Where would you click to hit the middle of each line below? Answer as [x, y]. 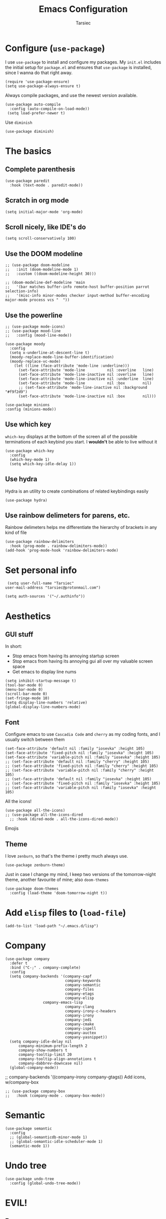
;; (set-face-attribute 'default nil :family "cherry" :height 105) [77, 762]
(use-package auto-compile [33, 104]
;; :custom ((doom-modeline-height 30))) [51, 274]
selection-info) [22, 291]
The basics [28, 151]
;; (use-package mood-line [33, 331]
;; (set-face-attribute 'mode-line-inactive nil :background [83, 387]
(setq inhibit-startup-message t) [41, 681]
